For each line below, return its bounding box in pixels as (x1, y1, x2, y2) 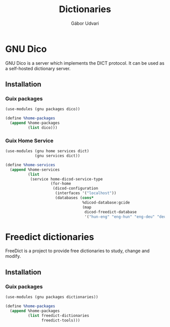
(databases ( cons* (55, 196, 94, 201)
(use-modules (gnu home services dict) (5, 149, 90, 154)
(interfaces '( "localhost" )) (55, 191, 116, 196)
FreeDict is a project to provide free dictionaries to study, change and (5, 248, 150, 254)
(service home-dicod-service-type (30, 176, 103, 181)
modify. (5, 253, 21, 259)
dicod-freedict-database (84, 209, 137, 214)
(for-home (50, 181, 71, 186)
